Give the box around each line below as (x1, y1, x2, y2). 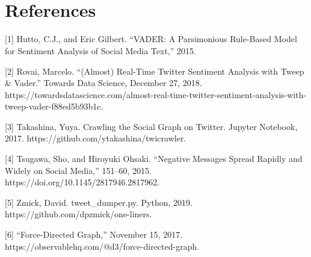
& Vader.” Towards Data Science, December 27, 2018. (5, 76, 202, 89)
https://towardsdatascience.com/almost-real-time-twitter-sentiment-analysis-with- (5, 88, 307, 101)
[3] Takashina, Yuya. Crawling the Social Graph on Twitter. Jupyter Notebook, (5, 120, 298, 132)
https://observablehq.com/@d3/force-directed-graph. (5, 240, 200, 252)
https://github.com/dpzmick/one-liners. (5, 208, 152, 220)
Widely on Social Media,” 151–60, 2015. (5, 164, 152, 176)
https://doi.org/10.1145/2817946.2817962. (5, 176, 160, 188)
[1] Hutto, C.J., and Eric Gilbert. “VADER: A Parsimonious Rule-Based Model (5, 33, 297, 45)
